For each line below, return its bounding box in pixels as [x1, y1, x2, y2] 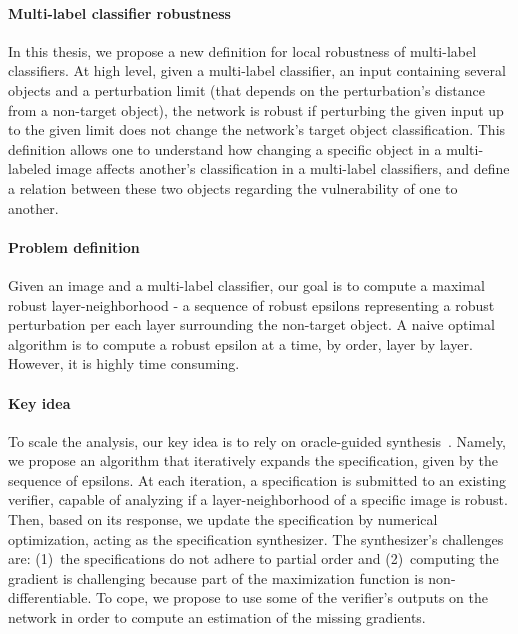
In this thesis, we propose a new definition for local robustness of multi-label [8, 40, 477, 61]
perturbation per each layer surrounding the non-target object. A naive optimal [8, 314, 495, 335]
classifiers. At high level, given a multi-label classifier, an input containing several [8, 60, 506, 81]
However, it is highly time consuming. [8, 353, 240, 374]
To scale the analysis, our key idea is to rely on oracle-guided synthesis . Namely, [8, 430, 507, 451]
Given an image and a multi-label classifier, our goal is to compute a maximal [8, 274, 485, 295]
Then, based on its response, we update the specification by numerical [8, 509, 438, 530]
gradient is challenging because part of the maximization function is [8, 567, 424, 588]
